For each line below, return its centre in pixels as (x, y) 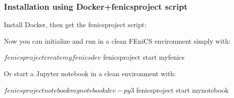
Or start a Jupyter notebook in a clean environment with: (90, 73)
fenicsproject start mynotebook (182, 90)
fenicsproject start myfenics (144, 57)
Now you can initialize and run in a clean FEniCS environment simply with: (117, 41)
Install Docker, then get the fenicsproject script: (75, 24)
